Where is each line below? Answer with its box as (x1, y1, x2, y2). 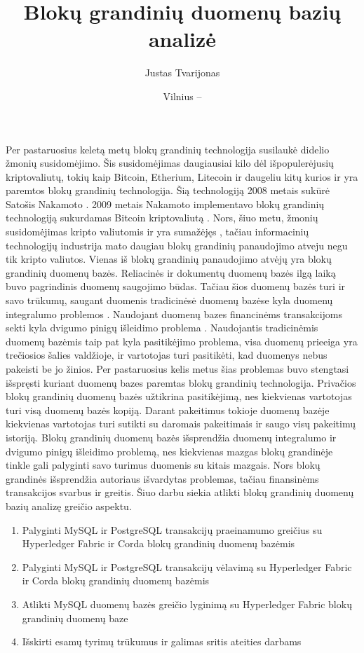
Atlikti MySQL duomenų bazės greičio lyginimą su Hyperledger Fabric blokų (22, 596, 352, 611)
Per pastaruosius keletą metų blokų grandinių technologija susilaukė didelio (6, 142, 330, 156)
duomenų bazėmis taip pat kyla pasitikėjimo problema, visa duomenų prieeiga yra (6, 334, 358, 348)
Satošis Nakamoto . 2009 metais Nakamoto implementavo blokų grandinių (6, 196, 325, 211)
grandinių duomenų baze (22, 610, 128, 625)
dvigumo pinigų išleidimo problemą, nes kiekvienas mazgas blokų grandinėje (6, 444, 333, 458)
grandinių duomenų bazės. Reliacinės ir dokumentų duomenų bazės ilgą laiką (6, 265, 336, 280)
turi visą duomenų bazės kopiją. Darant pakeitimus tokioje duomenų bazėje (6, 402, 330, 417)
